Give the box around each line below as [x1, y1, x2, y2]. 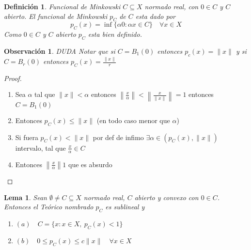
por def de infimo [93, 132, 144, 142]
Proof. [4, 73, 22, 83]
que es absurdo [68, 159, 112, 169]
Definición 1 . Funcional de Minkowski [4, 1, 121, 11]
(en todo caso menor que [96, 115, 170, 125]
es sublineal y [105, 202, 145, 212]
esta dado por [135, 11, 175, 21]
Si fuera [15, 132, 38, 142]
